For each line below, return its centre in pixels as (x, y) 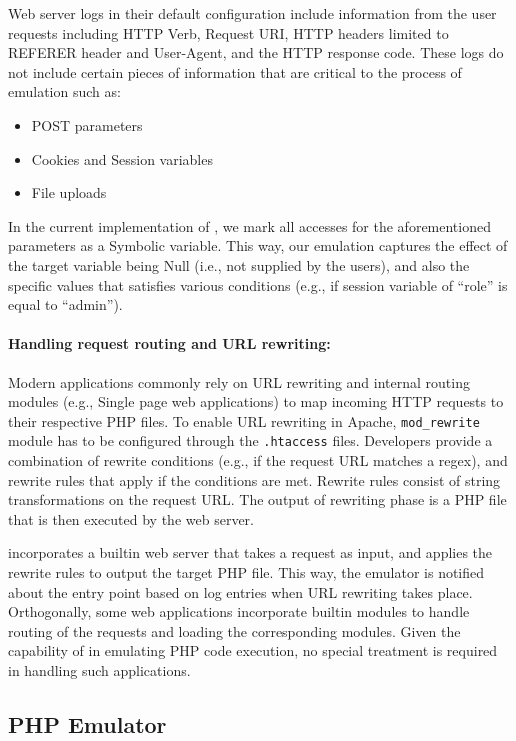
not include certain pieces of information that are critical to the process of (235, 71)
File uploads (69, 192)
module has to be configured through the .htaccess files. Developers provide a (250, 440)
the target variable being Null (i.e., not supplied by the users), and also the (239, 264)
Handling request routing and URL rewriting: (169, 343)
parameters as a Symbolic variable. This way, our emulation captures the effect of (258, 245)
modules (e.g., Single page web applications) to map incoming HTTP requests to (256, 401)
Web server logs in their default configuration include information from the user (252, 13)
